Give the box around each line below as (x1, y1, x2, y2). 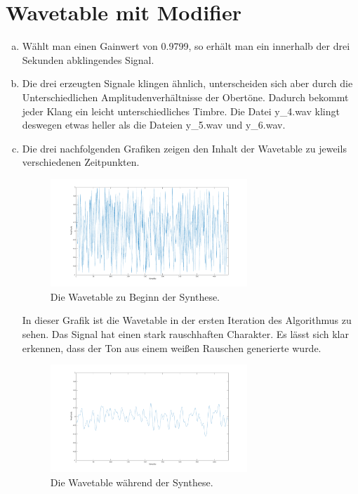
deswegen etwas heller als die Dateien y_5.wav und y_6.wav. (22, 117, 286, 132)
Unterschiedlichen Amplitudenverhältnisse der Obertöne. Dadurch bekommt (22, 89, 349, 104)
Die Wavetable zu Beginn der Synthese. (50, 289, 220, 304)
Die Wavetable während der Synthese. (50, 474, 213, 489)
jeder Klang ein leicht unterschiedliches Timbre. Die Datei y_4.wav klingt (22, 103, 340, 118)
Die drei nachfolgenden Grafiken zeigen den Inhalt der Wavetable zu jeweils (22, 141, 347, 155)
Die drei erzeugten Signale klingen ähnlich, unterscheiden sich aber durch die (22, 76, 353, 91)
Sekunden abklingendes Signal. (22, 52, 154, 67)
